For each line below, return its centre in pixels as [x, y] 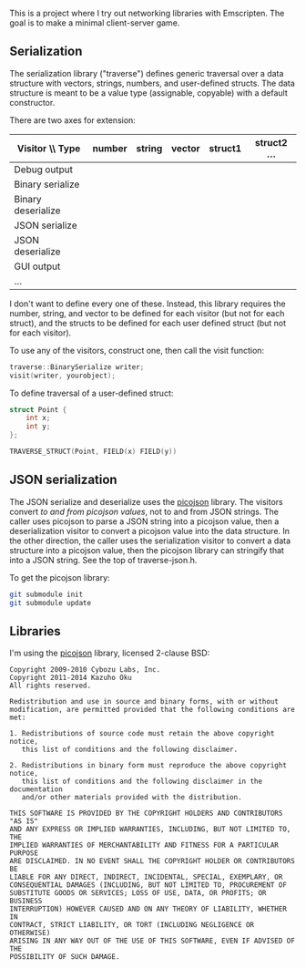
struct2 [271, 142]
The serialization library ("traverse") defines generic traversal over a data [147, 73]
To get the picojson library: [60, 577]
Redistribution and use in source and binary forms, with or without [144, 702]
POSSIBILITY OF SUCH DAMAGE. [65, 957]
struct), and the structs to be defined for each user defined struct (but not [148, 323]
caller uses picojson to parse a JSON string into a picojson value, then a [144, 521]
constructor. [32, 102]
